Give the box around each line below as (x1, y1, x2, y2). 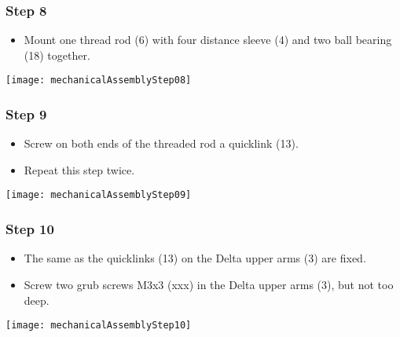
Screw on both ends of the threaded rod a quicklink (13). (24, 135, 299, 152)
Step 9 (6, 104, 47, 123)
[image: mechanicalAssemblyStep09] (6, 189, 192, 201)
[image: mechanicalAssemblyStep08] (6, 75, 192, 86)
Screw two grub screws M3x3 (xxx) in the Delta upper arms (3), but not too (24, 276, 394, 292)
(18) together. (24, 46, 90, 63)
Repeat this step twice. (24, 161, 135, 178)
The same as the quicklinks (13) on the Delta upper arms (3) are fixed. (24, 250, 366, 266)
